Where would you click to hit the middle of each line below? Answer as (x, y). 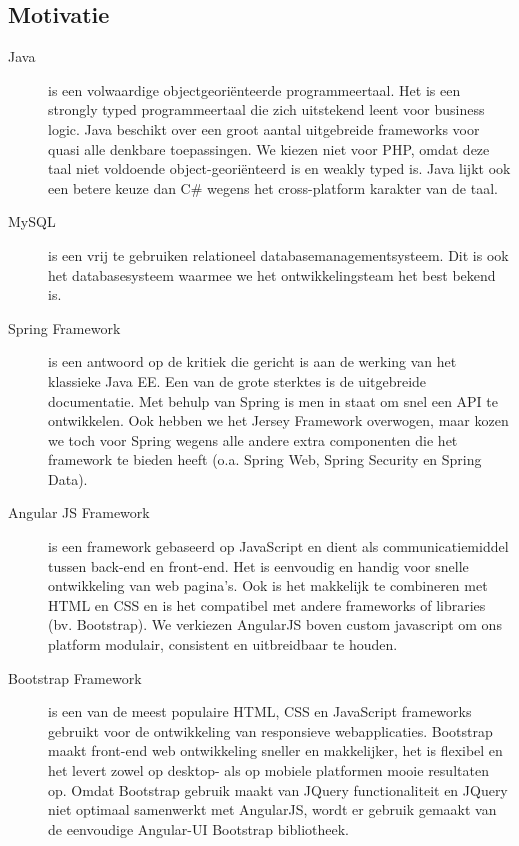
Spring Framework (64, 327)
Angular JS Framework (79, 512)
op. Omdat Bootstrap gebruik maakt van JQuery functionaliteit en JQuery (278, 789)
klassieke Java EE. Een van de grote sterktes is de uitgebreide (237, 380)
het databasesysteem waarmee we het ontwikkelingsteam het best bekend (272, 274)
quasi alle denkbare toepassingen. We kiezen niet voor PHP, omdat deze (269, 148)
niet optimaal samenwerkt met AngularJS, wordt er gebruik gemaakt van (272, 809)
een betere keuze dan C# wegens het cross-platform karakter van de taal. (273, 187)
